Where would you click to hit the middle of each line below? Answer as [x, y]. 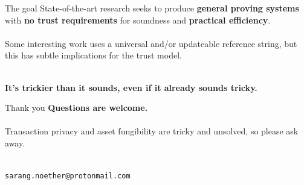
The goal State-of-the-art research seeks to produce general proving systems [152, 8]
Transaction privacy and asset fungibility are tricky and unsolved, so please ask [152, 131]
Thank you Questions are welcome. [76, 108]
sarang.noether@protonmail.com [68, 176]
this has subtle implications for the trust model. [93, 55]
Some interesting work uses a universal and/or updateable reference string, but [151, 43]
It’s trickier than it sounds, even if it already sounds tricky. [131, 87]
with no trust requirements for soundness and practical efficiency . [138, 20]
